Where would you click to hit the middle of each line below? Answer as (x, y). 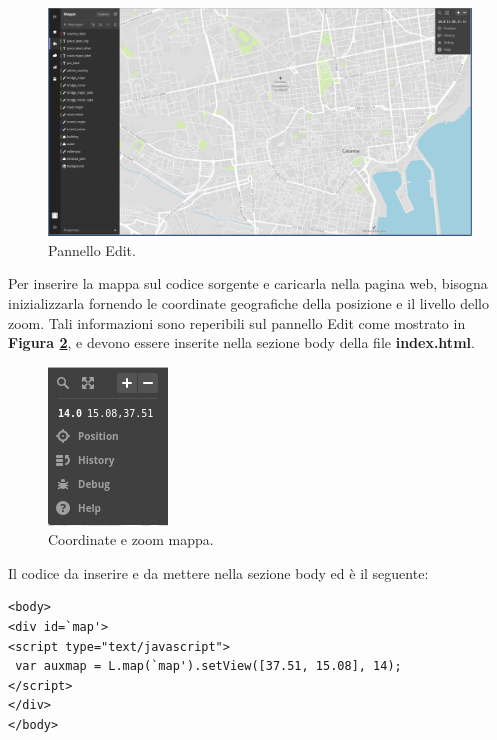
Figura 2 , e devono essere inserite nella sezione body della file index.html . (241, 342)
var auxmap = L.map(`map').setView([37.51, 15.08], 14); (208, 666)
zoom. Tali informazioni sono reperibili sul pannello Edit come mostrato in (237, 322)
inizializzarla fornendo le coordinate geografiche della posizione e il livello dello (248, 302)
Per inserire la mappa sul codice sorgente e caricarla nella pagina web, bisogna (248, 283)
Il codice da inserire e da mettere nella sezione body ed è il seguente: (218, 572)
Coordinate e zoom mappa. (131, 539)
